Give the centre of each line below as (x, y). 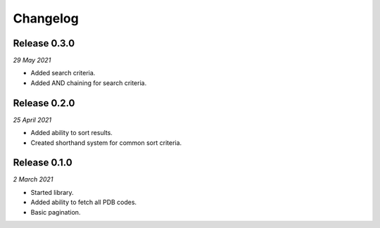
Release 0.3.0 (44, 43)
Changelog (46, 18)
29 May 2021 (32, 61)
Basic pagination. (56, 212)
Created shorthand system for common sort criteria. (106, 142)
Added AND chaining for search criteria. (89, 83)
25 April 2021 (32, 120)
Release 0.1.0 (43, 163)
